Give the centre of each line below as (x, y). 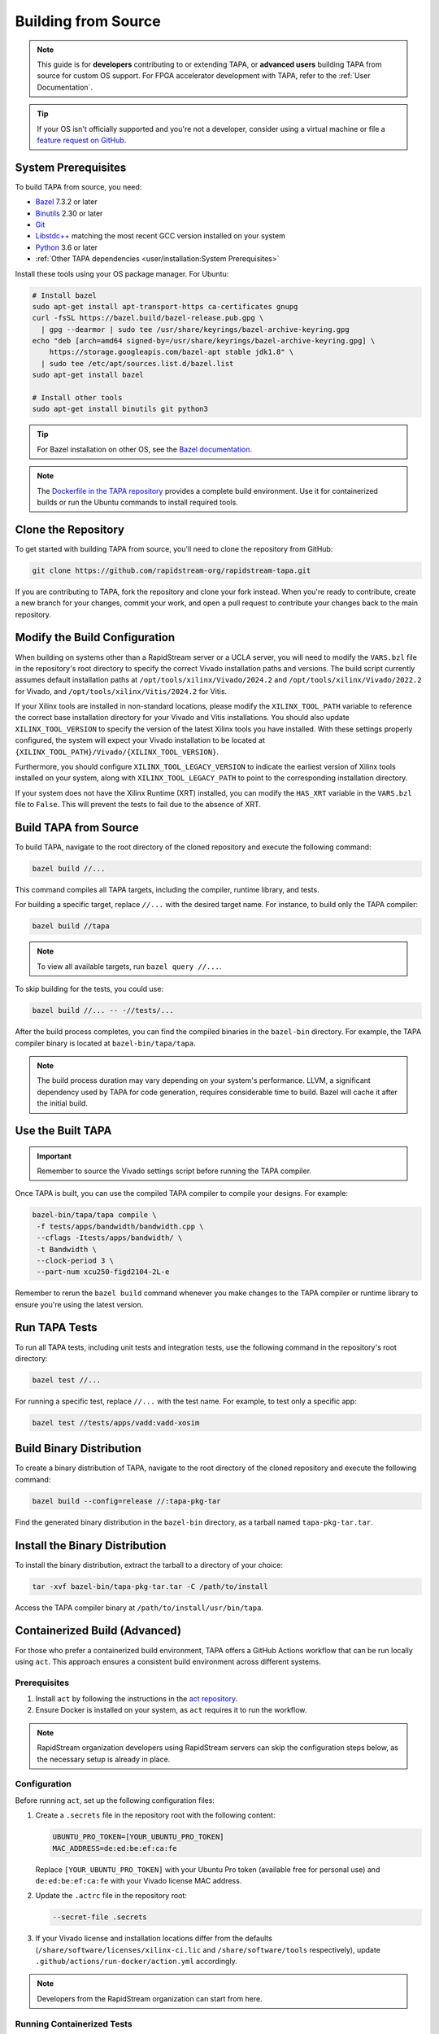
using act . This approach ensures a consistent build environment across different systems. (168, 1661)
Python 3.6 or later (66, 247)
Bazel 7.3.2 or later (66, 202)
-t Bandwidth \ (67, 1249)
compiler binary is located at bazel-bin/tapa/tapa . (105, 1043)
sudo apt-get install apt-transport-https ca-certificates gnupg (165, 306)
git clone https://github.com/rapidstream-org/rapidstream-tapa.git (172, 570)
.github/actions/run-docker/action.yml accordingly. (136, 1962)
